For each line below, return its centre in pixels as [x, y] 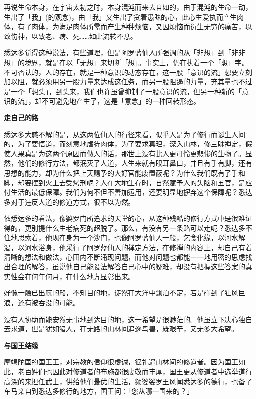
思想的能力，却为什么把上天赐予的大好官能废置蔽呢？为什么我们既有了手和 [125, 172]
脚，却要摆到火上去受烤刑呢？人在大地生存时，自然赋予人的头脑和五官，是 [125, 182]
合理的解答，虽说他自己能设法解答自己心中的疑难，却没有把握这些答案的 [128, 267]
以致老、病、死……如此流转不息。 [84, 36]
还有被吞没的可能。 [48, 303]
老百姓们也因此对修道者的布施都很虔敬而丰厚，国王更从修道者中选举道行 [135, 371]
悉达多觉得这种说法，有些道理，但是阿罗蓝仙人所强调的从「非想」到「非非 [125, 53]
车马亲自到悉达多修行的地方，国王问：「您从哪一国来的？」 [99, 391]
